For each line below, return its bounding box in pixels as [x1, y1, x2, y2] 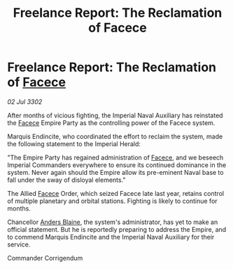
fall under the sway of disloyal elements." [7, 176, 126, 184]
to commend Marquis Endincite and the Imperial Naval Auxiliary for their [7, 232, 215, 241]
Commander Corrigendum [7, 254, 83, 262]
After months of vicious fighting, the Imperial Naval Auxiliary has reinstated [7, 111, 223, 119]
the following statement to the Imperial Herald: [7, 139, 141, 148]
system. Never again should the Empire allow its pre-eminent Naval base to [7, 168, 224, 176]
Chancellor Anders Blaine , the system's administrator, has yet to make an [7, 218, 218, 226]
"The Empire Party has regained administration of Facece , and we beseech [7, 153, 224, 162]
